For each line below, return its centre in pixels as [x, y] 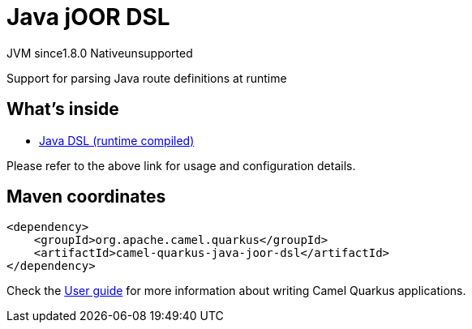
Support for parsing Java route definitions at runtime [147, 78]
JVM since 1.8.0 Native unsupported [100, 53]
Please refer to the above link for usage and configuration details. [181, 165]
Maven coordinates [86, 197]
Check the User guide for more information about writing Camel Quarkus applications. [236, 291]
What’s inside [63, 109]
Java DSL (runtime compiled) [117, 140]
